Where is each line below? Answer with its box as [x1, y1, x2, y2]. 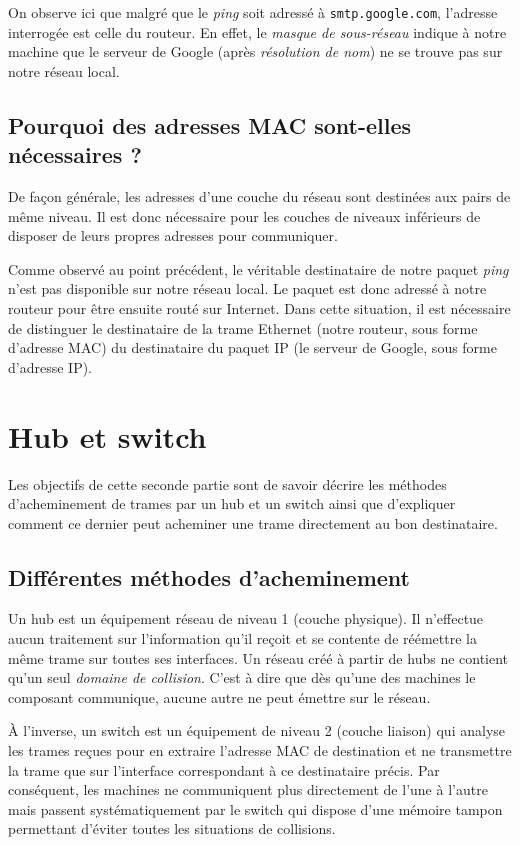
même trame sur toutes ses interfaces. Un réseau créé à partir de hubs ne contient [8, 647, 509, 668]
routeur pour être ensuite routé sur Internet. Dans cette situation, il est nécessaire [8, 298, 511, 318]
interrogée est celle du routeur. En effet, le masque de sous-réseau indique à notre [8, 21, 507, 42]
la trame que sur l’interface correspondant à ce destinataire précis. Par [8, 759, 440, 780]
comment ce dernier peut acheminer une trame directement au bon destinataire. [8, 512, 498, 533]
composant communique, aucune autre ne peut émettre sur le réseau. [8, 686, 431, 707]
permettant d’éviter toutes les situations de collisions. [8, 818, 336, 839]
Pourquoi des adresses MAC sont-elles [8, 109, 412, 140]
